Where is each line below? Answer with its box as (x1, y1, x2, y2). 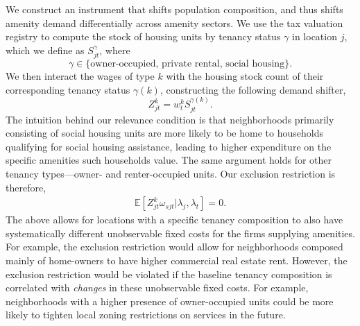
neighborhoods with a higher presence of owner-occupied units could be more (6, 293, 334, 308)
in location (292, 29, 337, 44)
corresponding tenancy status (6, 82, 130, 96)
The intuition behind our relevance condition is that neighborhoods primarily (6, 112, 334, 126)
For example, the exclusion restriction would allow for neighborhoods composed (6, 239, 343, 254)
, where (99, 42, 130, 57)
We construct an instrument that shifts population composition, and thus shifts (6, 2, 343, 16)
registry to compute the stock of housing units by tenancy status (6, 29, 281, 44)
